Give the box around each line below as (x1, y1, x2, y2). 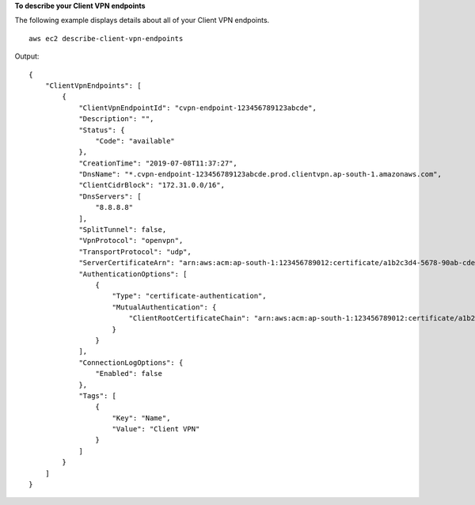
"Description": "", (78, 115, 154, 123)
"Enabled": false (95, 369, 162, 378)
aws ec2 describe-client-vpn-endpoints (28, 34, 184, 43)
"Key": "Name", (112, 413, 171, 423)
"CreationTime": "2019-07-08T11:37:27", (78, 158, 237, 168)
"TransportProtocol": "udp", (78, 247, 192, 256)
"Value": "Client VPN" (112, 424, 200, 434)
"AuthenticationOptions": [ (78, 269, 188, 279)
